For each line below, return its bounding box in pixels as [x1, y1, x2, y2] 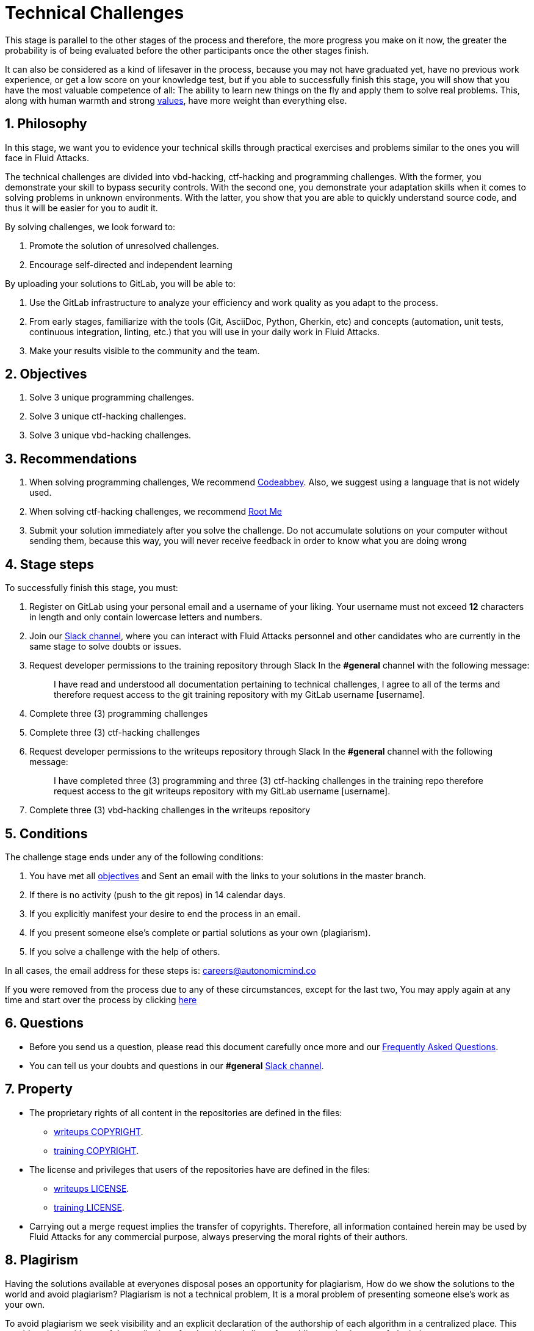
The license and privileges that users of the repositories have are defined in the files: [29, 1164, 370, 1175]
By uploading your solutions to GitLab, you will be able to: [5, 278, 236, 289]
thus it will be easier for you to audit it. [5, 202, 158, 213]
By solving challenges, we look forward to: [5, 221, 176, 232]
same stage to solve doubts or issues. [29, 641, 182, 652]
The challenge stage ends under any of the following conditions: [5, 851, 264, 862]
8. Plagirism [5, 1252, 79, 1268]
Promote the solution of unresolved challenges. [29, 240, 219, 251]
